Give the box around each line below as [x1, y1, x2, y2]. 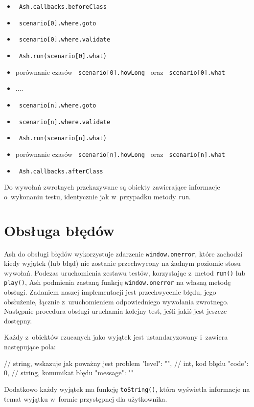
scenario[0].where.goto [19, 20, 96, 27]
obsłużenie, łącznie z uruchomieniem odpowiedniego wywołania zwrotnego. [4, 296, 229, 306]
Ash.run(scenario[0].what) [19, 52, 107, 60]
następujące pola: [4, 342, 56, 352]
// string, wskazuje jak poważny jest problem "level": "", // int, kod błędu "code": [4, 358, 249, 368]
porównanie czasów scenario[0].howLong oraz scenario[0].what [15, 66, 225, 77]
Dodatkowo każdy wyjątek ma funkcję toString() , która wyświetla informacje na [4, 384, 250, 394]
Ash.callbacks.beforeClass [19, 3, 107, 10]
